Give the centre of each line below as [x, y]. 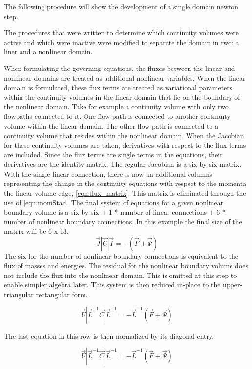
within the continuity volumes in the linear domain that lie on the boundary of [122, 97]
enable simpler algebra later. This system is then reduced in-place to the [112, 285]
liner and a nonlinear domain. [48, 52]
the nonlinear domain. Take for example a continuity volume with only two [116, 106]
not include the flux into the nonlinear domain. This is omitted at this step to [121, 275]
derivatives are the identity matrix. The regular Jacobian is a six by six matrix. [123, 164]
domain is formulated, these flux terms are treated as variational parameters [118, 87]
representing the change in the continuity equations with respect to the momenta [125, 183]
